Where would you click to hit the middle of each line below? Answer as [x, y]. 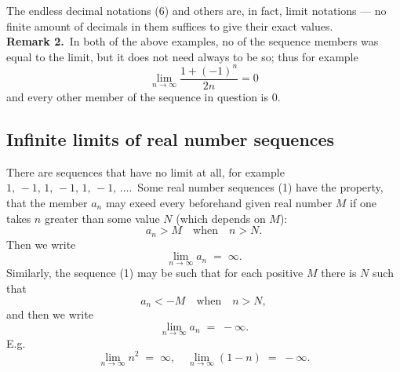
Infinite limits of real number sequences [171, 139]
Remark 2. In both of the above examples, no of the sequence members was [193, 41]
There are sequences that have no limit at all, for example [145, 171]
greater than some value [102, 218]
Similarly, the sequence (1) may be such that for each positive [155, 273]
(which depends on [221, 218]
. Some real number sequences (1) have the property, [256, 187]
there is [339, 273]
